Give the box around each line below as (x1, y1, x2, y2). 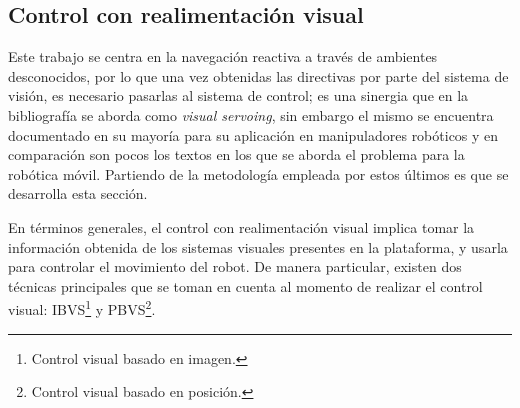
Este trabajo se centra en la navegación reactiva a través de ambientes (8, 46, 438, 67)
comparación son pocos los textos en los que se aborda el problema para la (8, 144, 465, 165)
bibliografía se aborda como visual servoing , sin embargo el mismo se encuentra (8, 104, 494, 125)
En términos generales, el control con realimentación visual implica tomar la (8, 216, 475, 237)
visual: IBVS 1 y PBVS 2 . (8, 296, 156, 319)
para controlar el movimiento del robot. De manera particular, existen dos (8, 256, 462, 277)
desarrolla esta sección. (8, 183, 148, 204)
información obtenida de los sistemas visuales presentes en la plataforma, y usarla (8, 236, 508, 257)
